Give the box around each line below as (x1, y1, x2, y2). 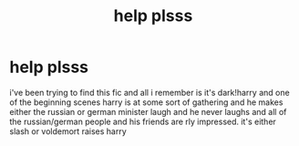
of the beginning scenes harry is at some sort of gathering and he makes (9, 97, 284, 108)
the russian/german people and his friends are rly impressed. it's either (9, 116, 276, 127)
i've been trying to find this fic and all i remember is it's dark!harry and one (9, 87, 290, 98)
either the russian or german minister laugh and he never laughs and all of (9, 106, 287, 117)
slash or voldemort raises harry (9, 125, 128, 137)
